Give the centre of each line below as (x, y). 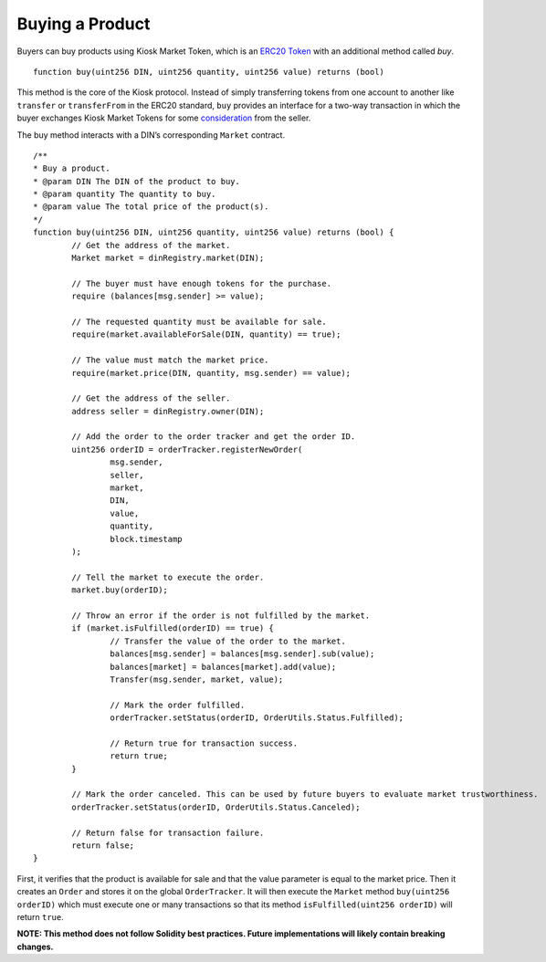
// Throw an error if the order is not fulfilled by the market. (221, 615)
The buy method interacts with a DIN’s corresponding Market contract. (151, 135)
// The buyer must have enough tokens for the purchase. (202, 283)
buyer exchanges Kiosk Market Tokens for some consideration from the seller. (164, 118)
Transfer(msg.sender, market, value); (197, 679)
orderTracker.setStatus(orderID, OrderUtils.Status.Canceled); (216, 807)
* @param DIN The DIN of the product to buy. (137, 181)
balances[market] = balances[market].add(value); (223, 667)
